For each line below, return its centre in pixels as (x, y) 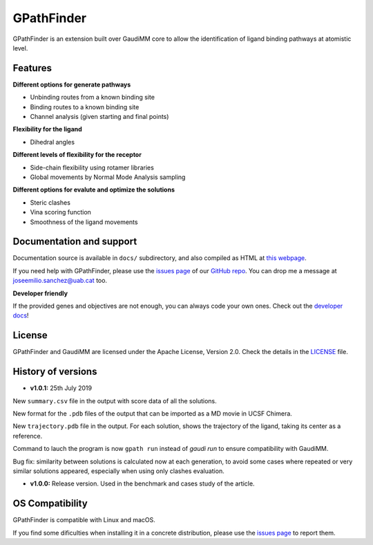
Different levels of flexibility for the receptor (77, 155)
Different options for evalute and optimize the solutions (94, 190)
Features (32, 68)
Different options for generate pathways (72, 84)
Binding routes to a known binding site (85, 107)
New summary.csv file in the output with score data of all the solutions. (115, 400)
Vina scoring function (60, 212)
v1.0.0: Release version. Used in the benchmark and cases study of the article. (142, 483)
